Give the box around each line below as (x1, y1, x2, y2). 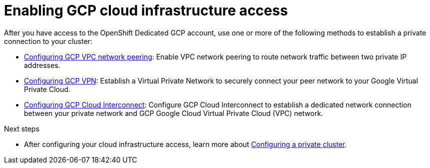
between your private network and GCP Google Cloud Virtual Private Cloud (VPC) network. (24, 108, 323, 117)
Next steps (4, 124, 39, 133)
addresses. (24, 60, 60, 69)
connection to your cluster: (4, 36, 92, 45)
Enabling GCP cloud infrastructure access (4, 2, 288, 19)
